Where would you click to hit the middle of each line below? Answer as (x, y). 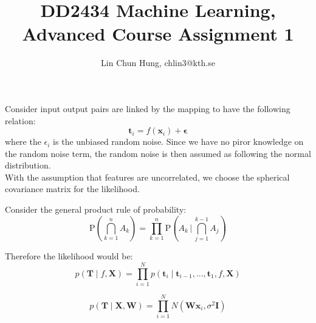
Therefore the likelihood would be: (69, 256)
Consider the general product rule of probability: (96, 209)
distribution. (28, 165)
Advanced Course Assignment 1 (158, 34)
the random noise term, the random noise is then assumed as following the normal (158, 153)
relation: (20, 120)
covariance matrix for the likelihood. (72, 189)
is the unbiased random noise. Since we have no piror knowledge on (178, 142)
